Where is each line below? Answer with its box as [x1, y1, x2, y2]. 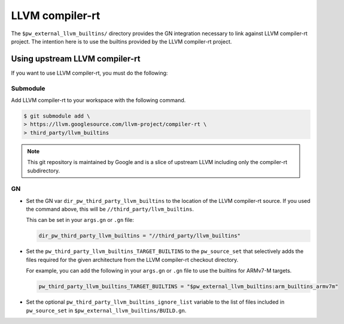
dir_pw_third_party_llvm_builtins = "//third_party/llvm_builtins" [38, 233, 241, 239]
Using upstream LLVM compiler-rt [11, 54, 141, 64]
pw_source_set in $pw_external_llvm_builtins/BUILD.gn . [26, 307, 187, 314]
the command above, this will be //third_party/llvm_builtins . [26, 206, 194, 213]
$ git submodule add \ [23, 112, 90, 119]
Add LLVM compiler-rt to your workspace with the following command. [11, 96, 186, 104]
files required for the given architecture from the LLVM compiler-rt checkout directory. [26, 256, 239, 263]
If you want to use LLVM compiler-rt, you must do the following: [11, 69, 168, 76]
